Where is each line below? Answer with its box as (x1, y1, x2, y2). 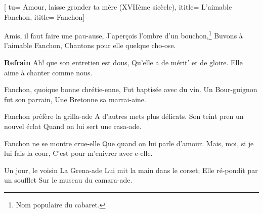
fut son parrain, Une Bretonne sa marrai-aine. (4, 94, 146, 104)
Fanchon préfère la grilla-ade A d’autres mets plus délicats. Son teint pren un (4, 111, 244, 121)
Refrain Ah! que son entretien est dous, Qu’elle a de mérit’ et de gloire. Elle (4, 57, 243, 68)
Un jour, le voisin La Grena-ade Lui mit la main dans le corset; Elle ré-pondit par (4, 164, 258, 175)
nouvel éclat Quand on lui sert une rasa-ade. (4, 121, 142, 131)
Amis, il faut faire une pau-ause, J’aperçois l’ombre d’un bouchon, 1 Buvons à (4, 29, 243, 40)
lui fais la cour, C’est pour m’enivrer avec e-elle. (4, 148, 153, 158)
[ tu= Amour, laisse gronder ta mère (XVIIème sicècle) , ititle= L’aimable (4, 2, 232, 12)
